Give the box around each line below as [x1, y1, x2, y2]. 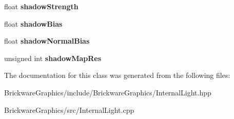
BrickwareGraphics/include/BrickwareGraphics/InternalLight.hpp [4, 87, 211, 97]
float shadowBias [4, 18, 63, 29]
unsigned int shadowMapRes [4, 52, 102, 63]
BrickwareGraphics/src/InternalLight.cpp [4, 104, 134, 115]
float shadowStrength [4, 1, 79, 11]
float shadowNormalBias [4, 35, 90, 46]
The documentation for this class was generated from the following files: [4, 70, 230, 81]
